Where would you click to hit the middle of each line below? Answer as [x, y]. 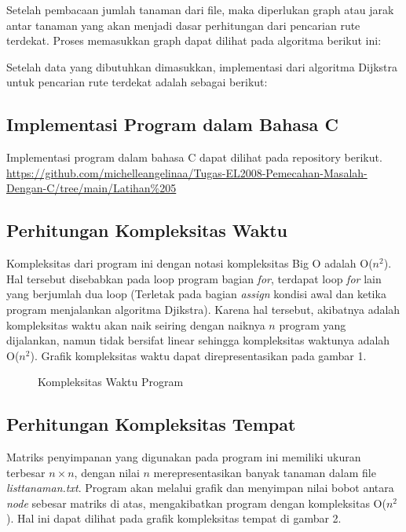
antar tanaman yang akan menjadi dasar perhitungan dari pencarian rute [183, 25]
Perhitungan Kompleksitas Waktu [147, 230]
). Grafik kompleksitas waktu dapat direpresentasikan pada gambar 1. [198, 355]
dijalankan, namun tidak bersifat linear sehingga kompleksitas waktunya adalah [198, 340]
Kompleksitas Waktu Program [111, 382]
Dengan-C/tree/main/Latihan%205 [91, 188]
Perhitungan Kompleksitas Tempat [151, 424]
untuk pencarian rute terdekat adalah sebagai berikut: [137, 82]
